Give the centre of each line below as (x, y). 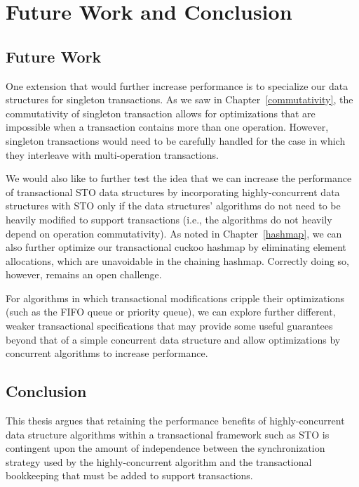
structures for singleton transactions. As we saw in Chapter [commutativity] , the (179, 99)
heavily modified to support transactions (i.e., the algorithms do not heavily (169, 219)
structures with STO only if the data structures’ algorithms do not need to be (173, 206)
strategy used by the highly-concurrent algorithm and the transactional (159, 461)
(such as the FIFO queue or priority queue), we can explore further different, (171, 312)
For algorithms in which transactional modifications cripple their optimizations (175, 298)
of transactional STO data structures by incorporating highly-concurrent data (173, 191)
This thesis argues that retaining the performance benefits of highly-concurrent (175, 421)
